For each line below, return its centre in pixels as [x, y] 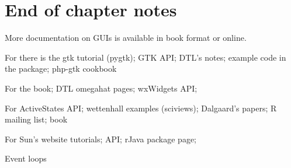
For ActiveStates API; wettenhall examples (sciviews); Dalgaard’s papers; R [141, 108]
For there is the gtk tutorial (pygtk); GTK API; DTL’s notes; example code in [145, 57]
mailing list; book [36, 119]
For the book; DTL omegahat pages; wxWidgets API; [101, 88]
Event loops [26, 158]
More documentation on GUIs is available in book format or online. [126, 38]
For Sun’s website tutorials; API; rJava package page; [101, 139]
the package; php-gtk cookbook [61, 69]
